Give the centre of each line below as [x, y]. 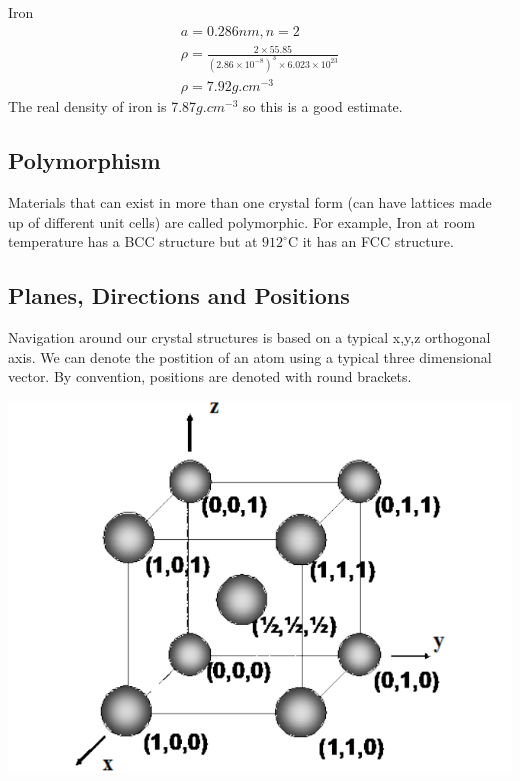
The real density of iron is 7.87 [102, 106]
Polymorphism [84, 160]
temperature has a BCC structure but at [133, 241]
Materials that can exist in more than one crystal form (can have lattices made [250, 201]
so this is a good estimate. [322, 106]
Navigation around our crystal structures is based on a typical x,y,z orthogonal [249, 336]
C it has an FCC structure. [370, 241]
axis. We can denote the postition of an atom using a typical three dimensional [250, 356]
